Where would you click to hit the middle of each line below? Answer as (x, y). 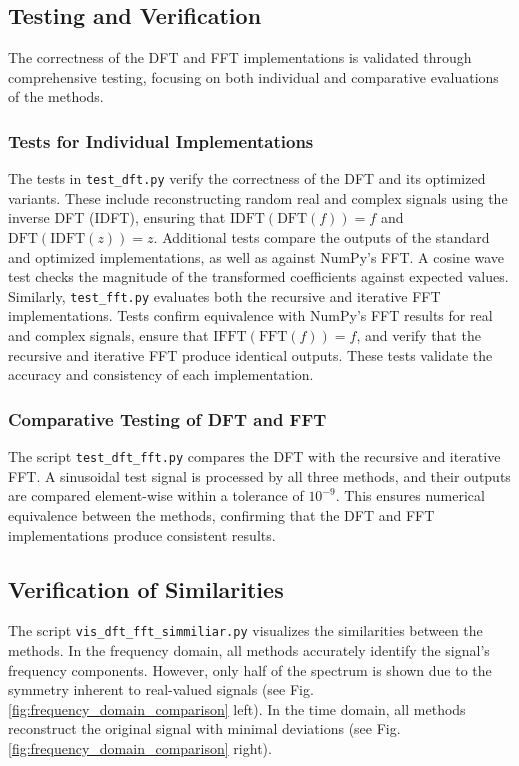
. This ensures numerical (410, 495)
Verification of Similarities (146, 588)
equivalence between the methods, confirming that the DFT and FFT (221, 514)
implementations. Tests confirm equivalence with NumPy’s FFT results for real (250, 315)
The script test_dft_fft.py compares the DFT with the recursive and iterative (254, 456)
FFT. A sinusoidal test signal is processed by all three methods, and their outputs (259, 475)
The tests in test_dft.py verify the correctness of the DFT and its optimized (247, 178)
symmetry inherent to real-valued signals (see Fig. (161, 689)
